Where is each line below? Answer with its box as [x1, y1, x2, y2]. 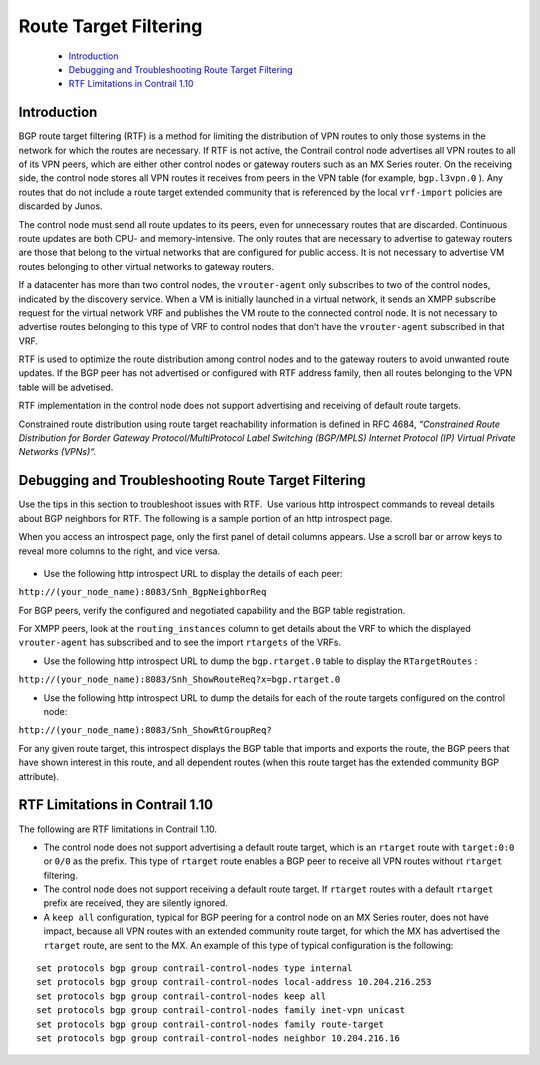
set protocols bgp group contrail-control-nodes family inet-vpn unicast [36, 1005, 406, 1016]
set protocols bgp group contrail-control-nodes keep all [36, 990, 327, 1002]
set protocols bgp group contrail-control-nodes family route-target [36, 1018, 385, 1030]
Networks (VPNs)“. [18, 446, 97, 458]
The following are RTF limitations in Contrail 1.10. [18, 823, 217, 835]
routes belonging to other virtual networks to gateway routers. [18, 260, 275, 272]
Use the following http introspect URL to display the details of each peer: [43, 567, 344, 579]
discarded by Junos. [18, 200, 104, 212]
